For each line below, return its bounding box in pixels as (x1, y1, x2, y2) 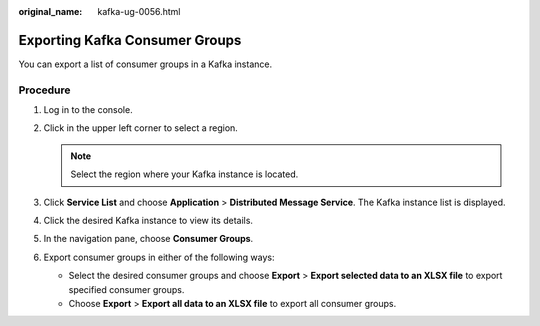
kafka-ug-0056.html (97, 6, 181, 17)
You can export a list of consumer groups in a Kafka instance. (18, 58, 273, 70)
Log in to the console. (43, 104, 134, 116)
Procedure (18, 83, 71, 97)
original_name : (18, 6, 83, 17)
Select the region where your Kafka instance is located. (70, 168, 299, 180)
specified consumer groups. (68, 283, 185, 295)
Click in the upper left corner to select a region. (43, 122, 239, 134)
